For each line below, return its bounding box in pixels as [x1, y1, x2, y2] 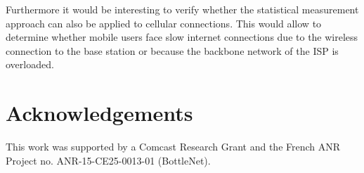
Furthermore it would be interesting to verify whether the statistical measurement [6, 2, 359, 16]
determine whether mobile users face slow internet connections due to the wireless [6, 30, 358, 44]
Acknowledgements [6, 98, 193, 127]
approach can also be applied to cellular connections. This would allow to [6, 15, 322, 30]
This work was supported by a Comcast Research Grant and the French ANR [6, 139, 341, 154]
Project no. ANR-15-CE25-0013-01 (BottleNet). [6, 153, 211, 167]
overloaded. [6, 57, 54, 72]
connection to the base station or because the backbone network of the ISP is [6, 43, 339, 58]
